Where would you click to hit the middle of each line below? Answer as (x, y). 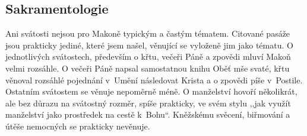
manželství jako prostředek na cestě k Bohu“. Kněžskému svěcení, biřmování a (148, 114)
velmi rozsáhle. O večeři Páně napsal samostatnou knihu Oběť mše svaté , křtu (148, 68)
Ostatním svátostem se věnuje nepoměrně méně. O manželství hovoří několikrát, (151, 91)
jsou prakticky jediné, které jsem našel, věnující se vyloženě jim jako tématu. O (149, 45)
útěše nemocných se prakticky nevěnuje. (78, 126)
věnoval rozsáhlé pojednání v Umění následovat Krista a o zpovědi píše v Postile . (154, 80)
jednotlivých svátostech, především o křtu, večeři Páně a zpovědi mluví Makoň (148, 56)
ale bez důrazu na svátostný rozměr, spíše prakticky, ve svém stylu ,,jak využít (148, 103)
